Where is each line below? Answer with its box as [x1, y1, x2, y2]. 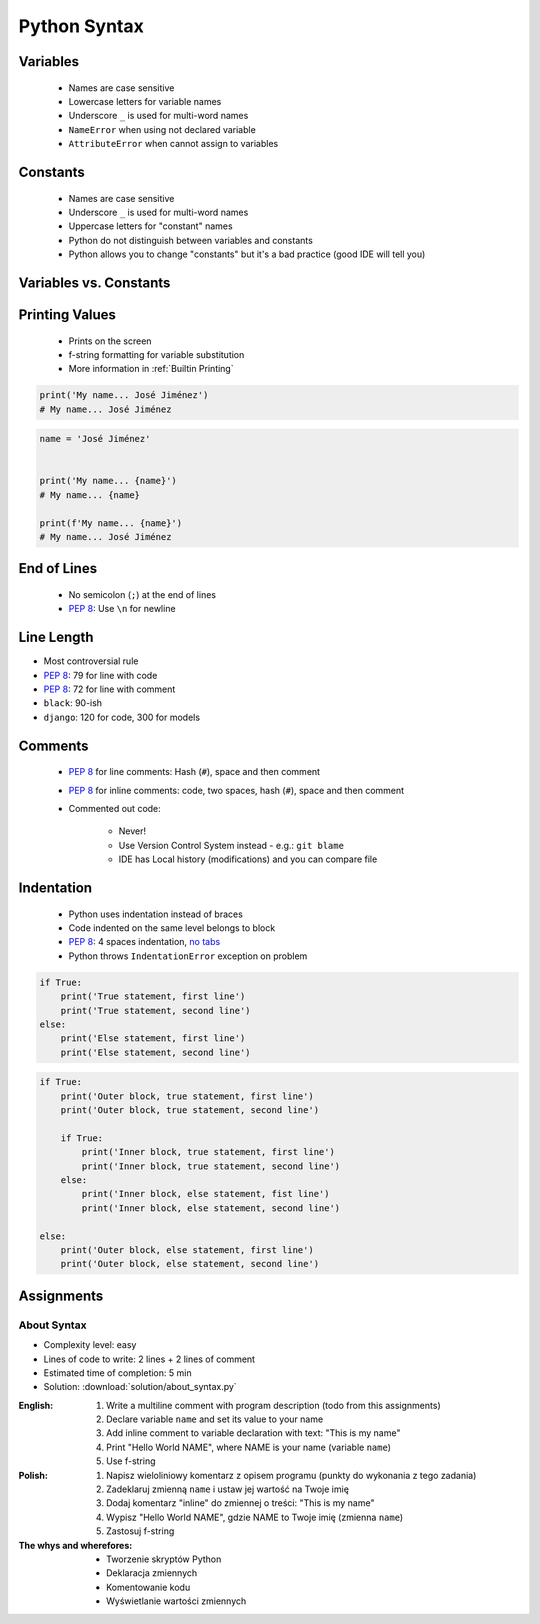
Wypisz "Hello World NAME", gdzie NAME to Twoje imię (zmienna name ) [106, 1511, 404, 1523]
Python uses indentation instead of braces [68, 908, 244, 920]
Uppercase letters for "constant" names [68, 220, 234, 232]
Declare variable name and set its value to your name [106, 1413, 324, 1425]
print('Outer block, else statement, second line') [60, 1258, 320, 1270]
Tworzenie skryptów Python [106, 1553, 222, 1565]
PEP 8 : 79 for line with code [43, 669, 158, 681]
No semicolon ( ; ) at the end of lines [68, 588, 217, 600]
